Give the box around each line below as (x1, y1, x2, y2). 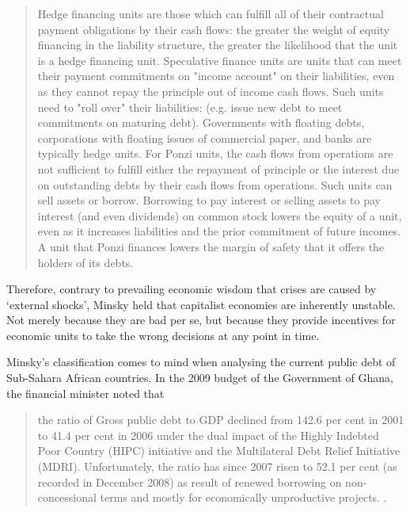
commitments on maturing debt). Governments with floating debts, (37, 114, 365, 131)
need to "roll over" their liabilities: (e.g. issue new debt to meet (37, 98, 343, 115)
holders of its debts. (37, 254, 134, 270)
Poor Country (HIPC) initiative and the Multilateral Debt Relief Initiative (37, 442, 401, 459)
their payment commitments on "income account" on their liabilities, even (37, 67, 395, 84)
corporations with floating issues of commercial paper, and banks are (37, 129, 372, 146)
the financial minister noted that (6, 384, 165, 401)
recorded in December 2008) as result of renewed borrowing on (37, 473, 342, 490)
